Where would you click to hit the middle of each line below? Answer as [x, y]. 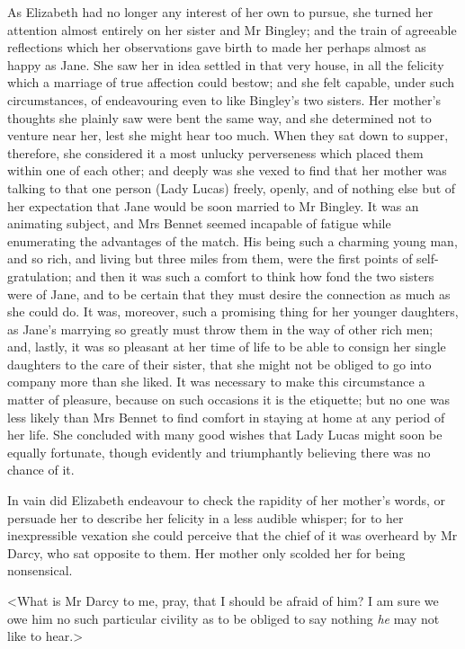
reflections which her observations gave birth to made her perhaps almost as [217, 47]
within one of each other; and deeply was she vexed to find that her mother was [227, 170]
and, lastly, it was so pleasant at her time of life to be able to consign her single [227, 347]
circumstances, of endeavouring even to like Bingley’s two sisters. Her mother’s [224, 99]
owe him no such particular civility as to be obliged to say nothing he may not [224, 618]
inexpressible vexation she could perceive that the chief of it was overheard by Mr [232, 535]
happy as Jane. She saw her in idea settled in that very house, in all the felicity [226, 64]
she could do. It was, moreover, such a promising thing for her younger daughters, [233, 311]
